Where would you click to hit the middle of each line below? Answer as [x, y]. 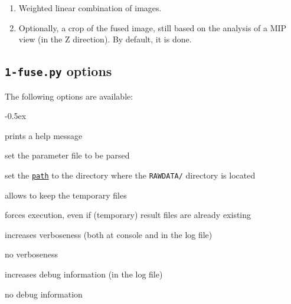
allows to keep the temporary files [66, 195]
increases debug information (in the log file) [84, 274]
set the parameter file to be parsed [67, 155]
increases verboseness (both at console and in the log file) [109, 234]
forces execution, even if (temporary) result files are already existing [128, 215]
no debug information [44, 294]
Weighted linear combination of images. [90, 8]
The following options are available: [69, 96]
